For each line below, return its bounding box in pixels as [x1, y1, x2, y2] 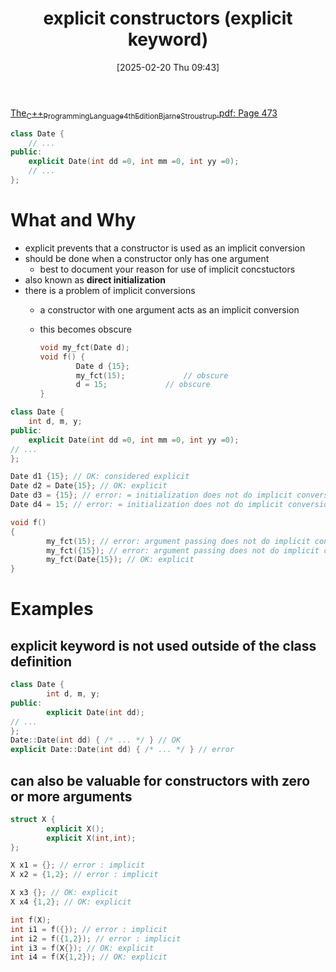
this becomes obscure [39, 323, 132, 335]
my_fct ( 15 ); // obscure [75, 370, 229, 381]
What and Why [10, 209, 137, 232]
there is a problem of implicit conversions [24, 284, 196, 296]
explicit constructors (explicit [43, 7, 293, 30]
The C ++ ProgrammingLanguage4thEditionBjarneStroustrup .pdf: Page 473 [10, 107, 278, 121]
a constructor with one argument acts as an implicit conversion [39, 303, 300, 316]
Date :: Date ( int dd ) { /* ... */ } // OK [10, 735, 182, 746]
